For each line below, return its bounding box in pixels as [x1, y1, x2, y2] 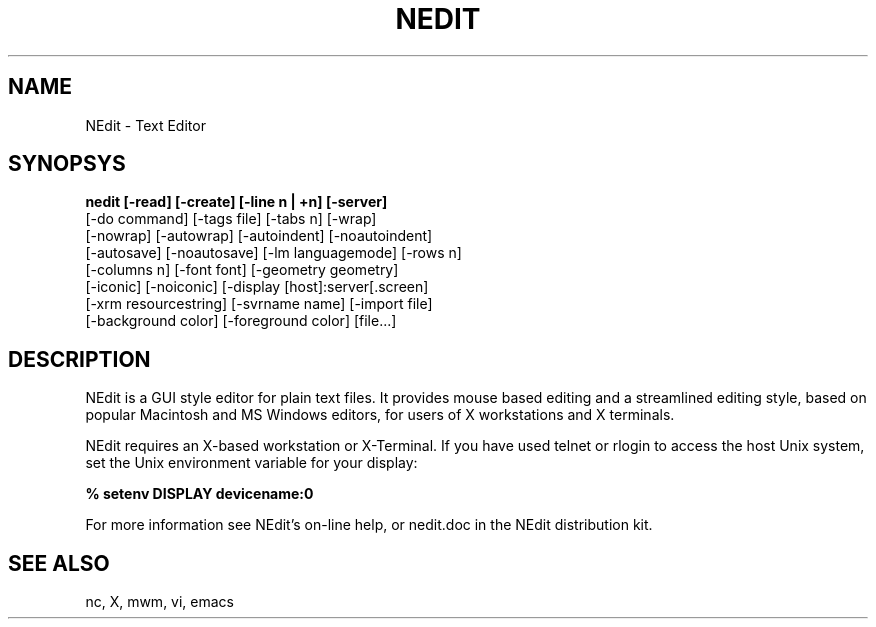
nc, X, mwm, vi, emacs [85, 593, 235, 611]
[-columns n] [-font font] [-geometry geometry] [85, 261, 399, 279]
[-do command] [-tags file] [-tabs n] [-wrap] [85, 210, 377, 228]
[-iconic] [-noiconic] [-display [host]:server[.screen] [85, 278, 429, 296]
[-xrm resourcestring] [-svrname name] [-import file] [85, 295, 433, 313]
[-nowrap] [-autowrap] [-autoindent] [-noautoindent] [85, 227, 433, 245]
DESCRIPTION [8, 346, 151, 372]
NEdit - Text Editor [85, 116, 206, 134]
